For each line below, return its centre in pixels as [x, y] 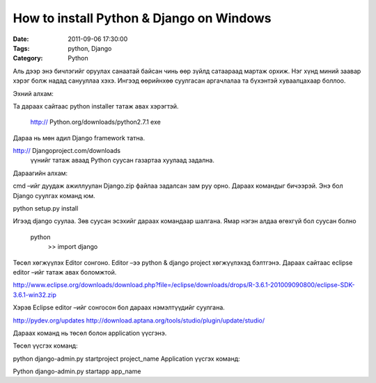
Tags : [21, 48]
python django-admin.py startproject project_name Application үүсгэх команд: [126, 359]
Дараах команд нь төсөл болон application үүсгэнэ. [90, 333]
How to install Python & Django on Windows [142, 18]
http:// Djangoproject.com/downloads [67, 151]
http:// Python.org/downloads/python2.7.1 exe [96, 122]
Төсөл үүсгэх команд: [45, 346]
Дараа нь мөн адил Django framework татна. [79, 138]
